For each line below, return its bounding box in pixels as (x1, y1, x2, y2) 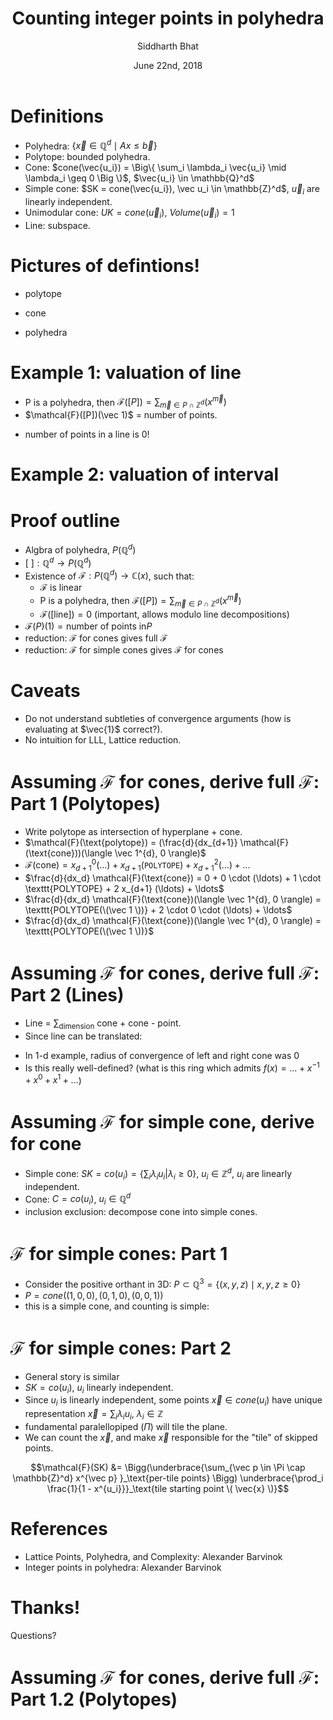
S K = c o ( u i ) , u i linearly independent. (24, 1381, 174, 1396)
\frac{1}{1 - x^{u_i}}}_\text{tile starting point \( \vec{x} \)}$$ (46, 1482, 290, 1494)
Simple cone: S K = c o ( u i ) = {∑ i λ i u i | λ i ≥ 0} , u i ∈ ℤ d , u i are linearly (24, 1166, 293, 1182)
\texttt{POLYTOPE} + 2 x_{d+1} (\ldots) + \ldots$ (24, 883, 225, 895)
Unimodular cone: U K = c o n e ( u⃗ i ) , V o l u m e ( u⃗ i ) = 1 (24, 207, 235, 221)
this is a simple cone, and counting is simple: (24, 1300, 210, 1312)
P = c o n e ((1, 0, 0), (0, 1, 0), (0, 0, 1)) (24, 1289, 164, 1301)
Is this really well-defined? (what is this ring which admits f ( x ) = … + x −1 (24, 1060, 320, 1074)
